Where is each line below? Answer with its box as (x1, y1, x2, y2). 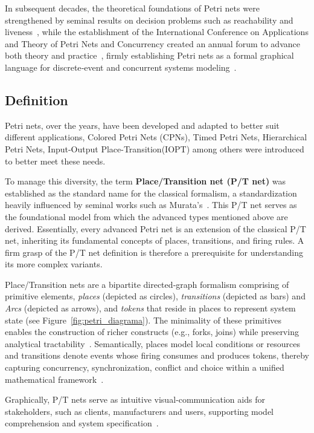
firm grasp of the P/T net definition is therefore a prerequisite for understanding (5, 246, 303, 258)
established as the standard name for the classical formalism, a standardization (5, 186, 297, 199)
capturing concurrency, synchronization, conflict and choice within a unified (5, 361, 284, 374)
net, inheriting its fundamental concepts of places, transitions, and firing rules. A (5, 234, 304, 247)
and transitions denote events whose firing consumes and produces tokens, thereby (5, 349, 309, 362)
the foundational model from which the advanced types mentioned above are (5, 210, 288, 223)
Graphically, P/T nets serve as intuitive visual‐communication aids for (5, 393, 265, 406)
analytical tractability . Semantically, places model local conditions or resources (5, 337, 300, 350)
